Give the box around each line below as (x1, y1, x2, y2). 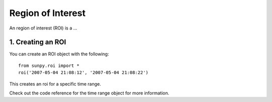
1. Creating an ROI (9, 38, 66, 46)
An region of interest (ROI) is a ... (9, 25, 78, 31)
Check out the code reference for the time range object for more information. (9, 90, 170, 96)
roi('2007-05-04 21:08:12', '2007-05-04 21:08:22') (18, 70, 149, 75)
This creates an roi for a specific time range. (9, 80, 101, 87)
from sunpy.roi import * (18, 62, 80, 68)
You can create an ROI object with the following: (9, 51, 109, 57)
